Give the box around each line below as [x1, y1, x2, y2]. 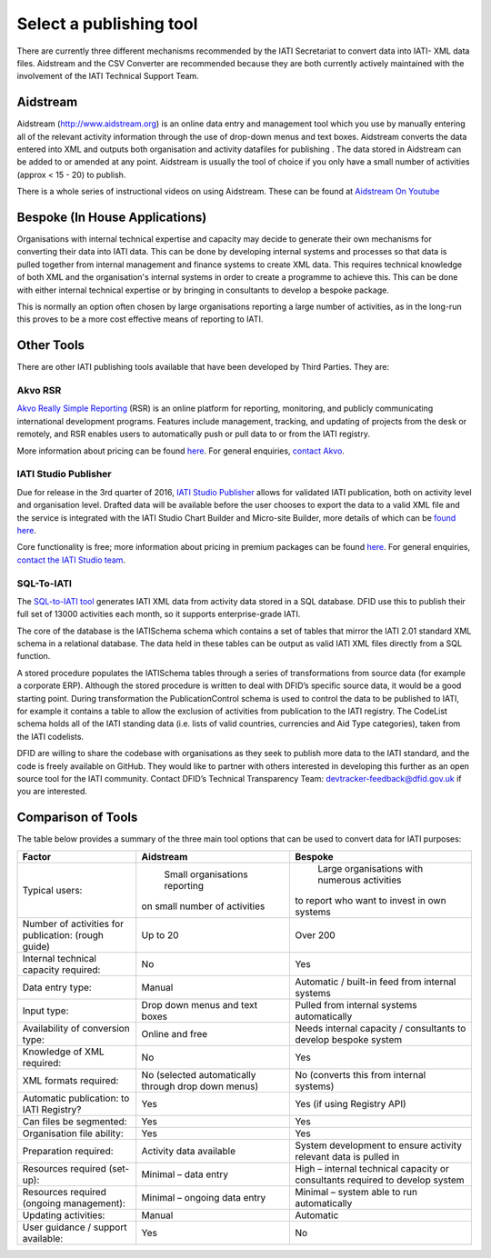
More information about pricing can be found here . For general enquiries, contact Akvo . [16, 445, 346, 456]
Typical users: [22, 884, 83, 896]
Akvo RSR [16, 384, 62, 397]
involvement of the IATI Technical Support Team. [16, 71, 199, 82]
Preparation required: [22, 1144, 114, 1157]
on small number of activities [141, 900, 266, 913]
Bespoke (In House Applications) [16, 210, 207, 225]
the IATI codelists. [16, 731, 85, 742]
